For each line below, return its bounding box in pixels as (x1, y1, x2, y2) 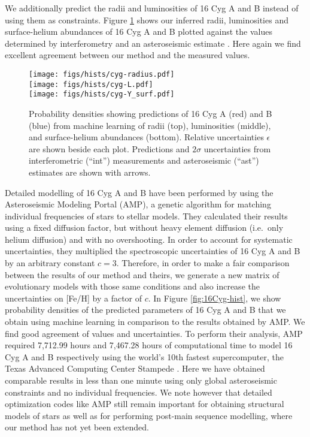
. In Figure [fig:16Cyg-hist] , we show (148, 291, 281, 304)
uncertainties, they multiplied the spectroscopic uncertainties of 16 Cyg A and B (5, 245, 300, 257)
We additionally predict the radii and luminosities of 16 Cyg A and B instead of (5, 2, 299, 14)
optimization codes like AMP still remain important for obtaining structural (5, 397, 284, 410)
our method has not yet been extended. (5, 421, 149, 433)
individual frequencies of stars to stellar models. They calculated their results (5, 209, 288, 222)
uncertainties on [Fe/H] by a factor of (5, 291, 142, 304)
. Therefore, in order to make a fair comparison (116, 257, 290, 269)
